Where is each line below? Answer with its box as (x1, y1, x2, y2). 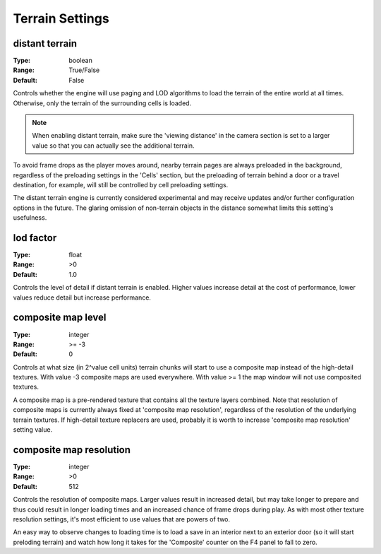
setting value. (13, 425, 53, 434)
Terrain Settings (13, 11, 109, 26)
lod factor (13, 232, 57, 244)
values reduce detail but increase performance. (13, 293, 152, 302)
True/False (68, 66, 100, 74)
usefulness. (13, 213, 47, 222)
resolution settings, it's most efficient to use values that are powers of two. (13, 514, 231, 523)
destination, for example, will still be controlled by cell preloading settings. (13, 180, 229, 189)
